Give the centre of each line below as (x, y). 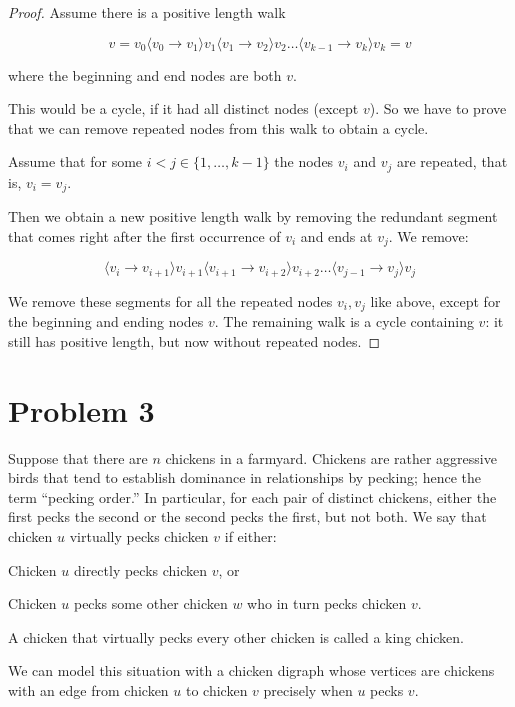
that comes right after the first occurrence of (144, 235)
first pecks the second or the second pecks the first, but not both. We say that (247, 516)
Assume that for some (75, 161)
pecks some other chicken (150, 603)
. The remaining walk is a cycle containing (344, 321)
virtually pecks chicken (139, 535)
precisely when (308, 689)
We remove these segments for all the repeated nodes (170, 300)
